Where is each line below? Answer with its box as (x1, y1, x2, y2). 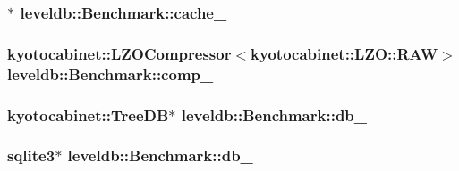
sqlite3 (7, 144, 55, 167)
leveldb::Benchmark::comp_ (7, 62, 214, 85)
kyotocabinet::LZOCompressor (7, 42, 232, 64)
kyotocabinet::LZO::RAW (251, 42, 438, 64)
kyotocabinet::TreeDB (7, 103, 169, 126)
